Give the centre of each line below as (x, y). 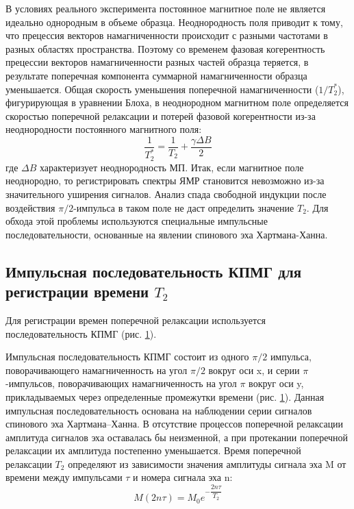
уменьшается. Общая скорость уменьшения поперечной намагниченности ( (162, 89)
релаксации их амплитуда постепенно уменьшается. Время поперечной (153, 450)
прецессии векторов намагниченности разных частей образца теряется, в (157, 62)
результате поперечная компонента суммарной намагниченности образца (156, 75)
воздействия (30, 207)
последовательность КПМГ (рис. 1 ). (81, 333)
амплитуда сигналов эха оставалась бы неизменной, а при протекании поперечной (177, 437)
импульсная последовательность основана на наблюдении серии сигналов (159, 410)
